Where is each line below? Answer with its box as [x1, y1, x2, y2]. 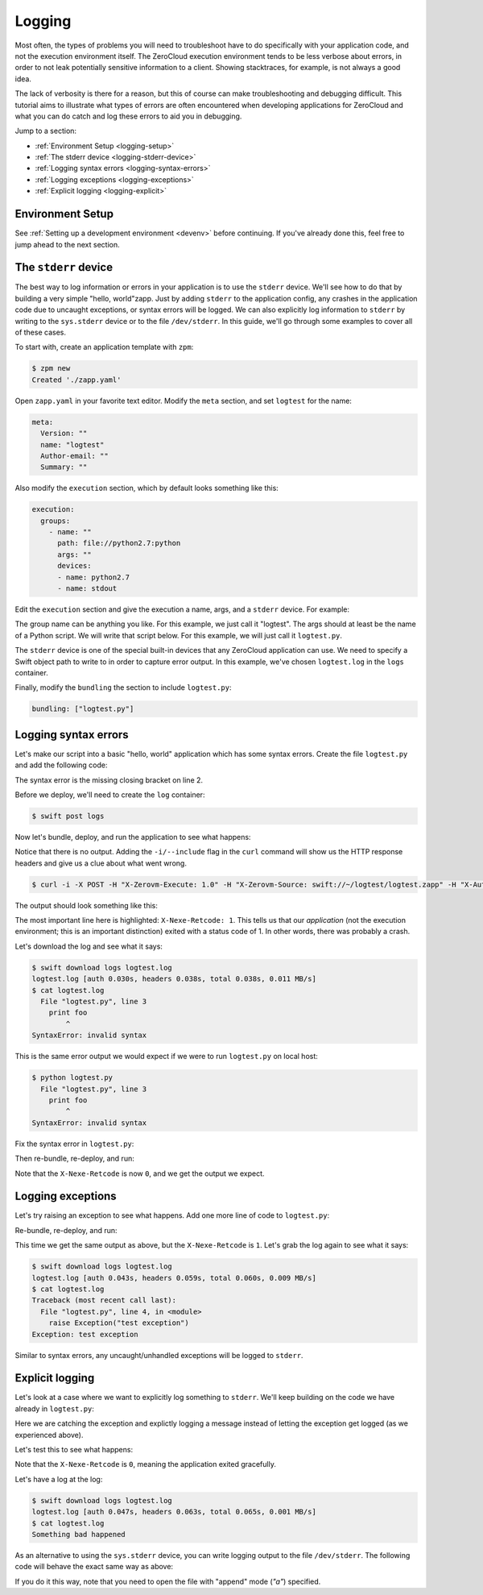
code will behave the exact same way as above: [14, 1562, 173, 1572]
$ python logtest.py [31, 1073, 113, 1082]
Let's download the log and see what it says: [14, 941, 163, 951]
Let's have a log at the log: [14, 1474, 103, 1484]
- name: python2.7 [57, 572, 130, 582]
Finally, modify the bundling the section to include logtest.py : [14, 683, 233, 692]
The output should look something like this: [14, 900, 159, 910]
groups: [40, 516, 71, 525]
